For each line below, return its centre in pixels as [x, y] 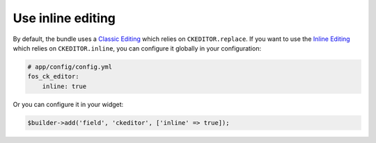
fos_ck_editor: [53, 77]
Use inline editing [64, 18]
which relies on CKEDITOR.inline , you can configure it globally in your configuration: [137, 48]
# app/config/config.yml [70, 67]
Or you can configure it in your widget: [68, 104]
